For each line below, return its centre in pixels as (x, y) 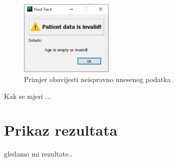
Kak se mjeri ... (28, 96)
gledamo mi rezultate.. (38, 154)
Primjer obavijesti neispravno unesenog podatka (97, 79)
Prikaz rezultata (61, 130)
